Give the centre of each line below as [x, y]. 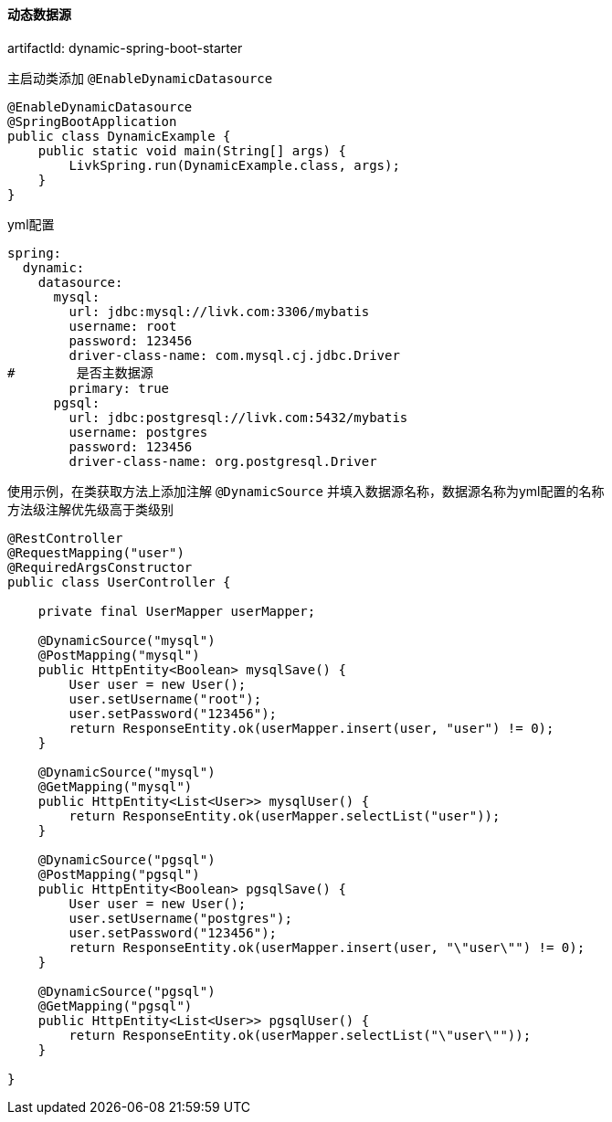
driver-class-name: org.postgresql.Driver [223, 461]
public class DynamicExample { [119, 136]
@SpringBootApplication [92, 121]
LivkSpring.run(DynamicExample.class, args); [234, 165]
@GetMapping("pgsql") [115, 1006]
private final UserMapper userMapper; [177, 611]
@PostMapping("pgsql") [119, 874]
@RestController [65, 538]
